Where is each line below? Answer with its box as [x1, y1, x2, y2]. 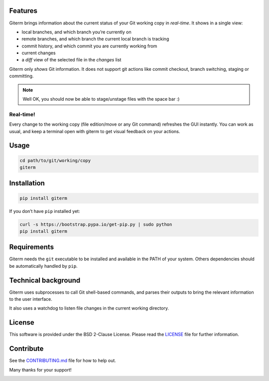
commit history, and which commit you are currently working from [21, 43, 157, 49]
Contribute [9, 345, 44, 353]
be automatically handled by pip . [9, 263, 78, 269]
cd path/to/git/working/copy [19, 158, 91, 163]
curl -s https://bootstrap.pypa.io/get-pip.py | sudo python [19, 221, 172, 227]
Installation [9, 179, 45, 188]
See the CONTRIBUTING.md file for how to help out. [9, 358, 117, 364]
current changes [21, 50, 56, 56]
